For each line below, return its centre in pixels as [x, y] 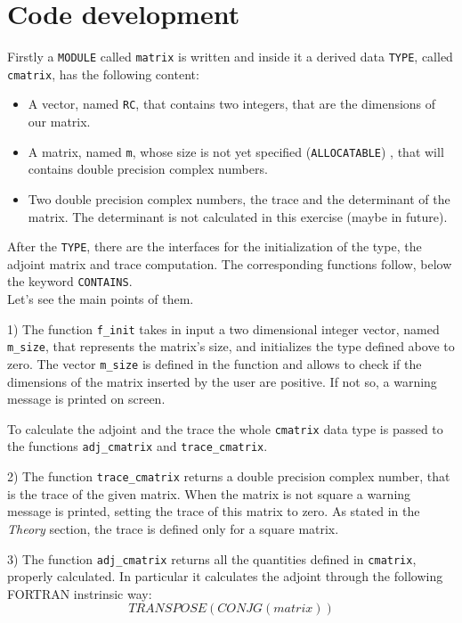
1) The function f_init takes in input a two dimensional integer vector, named [223, 328]
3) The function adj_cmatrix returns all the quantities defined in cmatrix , [212, 558]
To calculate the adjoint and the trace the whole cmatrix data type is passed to [225, 428]
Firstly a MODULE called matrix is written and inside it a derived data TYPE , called [230, 57]
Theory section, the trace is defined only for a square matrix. [173, 528]
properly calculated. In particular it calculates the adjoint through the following [225, 576]
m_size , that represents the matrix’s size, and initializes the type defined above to [231, 346]
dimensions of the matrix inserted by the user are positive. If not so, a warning [222, 381]
